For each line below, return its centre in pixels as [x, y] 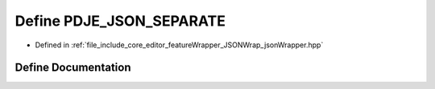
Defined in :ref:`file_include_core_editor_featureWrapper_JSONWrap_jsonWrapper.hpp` [179, 45]
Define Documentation [73, 68]
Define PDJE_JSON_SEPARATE [120, 21]
